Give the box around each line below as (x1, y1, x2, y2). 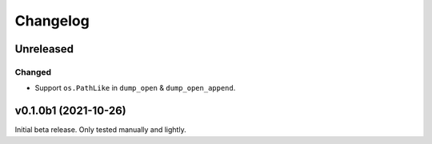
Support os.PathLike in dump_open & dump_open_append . (34, 84, 236, 93)
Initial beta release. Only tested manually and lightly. (14, 125, 187, 134)
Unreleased (14, 42, 74, 56)
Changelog (14, 12, 90, 29)
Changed (14, 66, 52, 77)
